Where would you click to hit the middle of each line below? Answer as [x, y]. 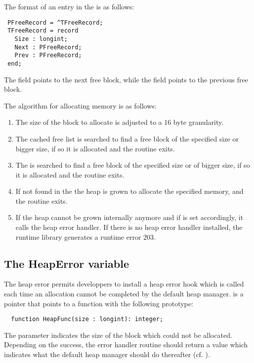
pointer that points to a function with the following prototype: [99, 303]
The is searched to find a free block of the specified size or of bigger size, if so [133, 165]
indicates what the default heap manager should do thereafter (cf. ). [107, 354]
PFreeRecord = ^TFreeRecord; [55, 22]
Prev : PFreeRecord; [48, 55]
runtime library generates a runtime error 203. [85, 236]
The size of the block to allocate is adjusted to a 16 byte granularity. [120, 122]
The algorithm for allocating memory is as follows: [80, 105]
